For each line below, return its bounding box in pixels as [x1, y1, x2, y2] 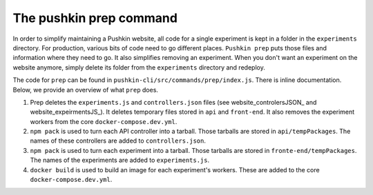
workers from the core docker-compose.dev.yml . [30, 117, 178, 125]
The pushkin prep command [12, 10, 178, 25]
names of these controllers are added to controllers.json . [30, 136, 207, 145]
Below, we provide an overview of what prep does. [12, 85, 159, 94]
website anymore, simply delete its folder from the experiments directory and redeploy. [12, 63, 265, 72]
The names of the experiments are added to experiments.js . [30, 156, 210, 165]
